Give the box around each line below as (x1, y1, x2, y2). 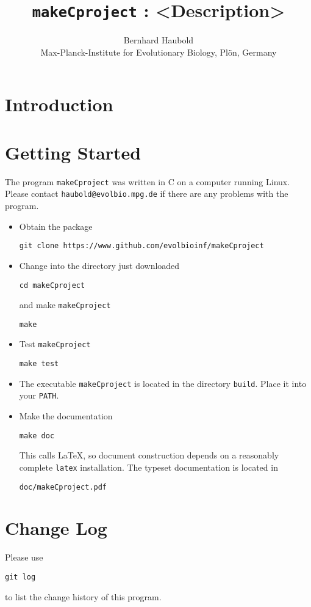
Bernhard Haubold (123, 34, 194, 46)
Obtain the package (19, 219, 93, 232)
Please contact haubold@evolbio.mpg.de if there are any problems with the (5, 187, 288, 200)
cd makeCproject (19, 281, 85, 290)
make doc (19, 431, 55, 440)
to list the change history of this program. (5, 590, 162, 603)
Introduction (5, 92, 113, 117)
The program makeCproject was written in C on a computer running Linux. (5, 175, 290, 188)
